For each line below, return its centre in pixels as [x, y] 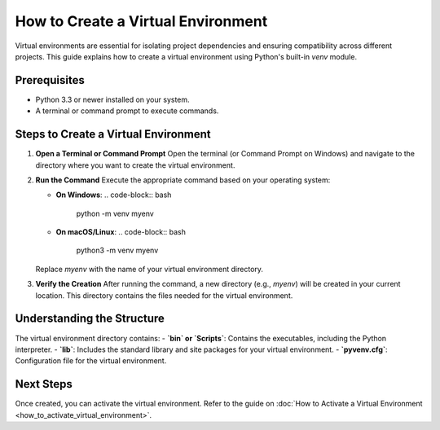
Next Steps [44, 384]
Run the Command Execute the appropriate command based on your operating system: [183, 180]
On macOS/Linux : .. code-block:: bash [121, 232]
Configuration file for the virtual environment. [91, 361]
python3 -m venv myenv [117, 250]
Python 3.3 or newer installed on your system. [113, 99]
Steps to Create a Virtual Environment [113, 134]
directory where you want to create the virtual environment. [135, 165]
